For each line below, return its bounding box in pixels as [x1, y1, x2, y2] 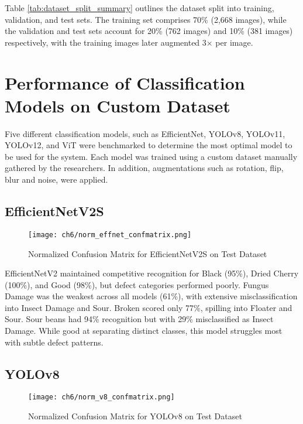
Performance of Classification [5, 70, 245, 94]
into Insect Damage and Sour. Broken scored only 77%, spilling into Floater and [5, 301, 292, 313]
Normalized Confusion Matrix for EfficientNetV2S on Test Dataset [28, 247, 267, 259]
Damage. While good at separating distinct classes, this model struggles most [5, 324, 283, 337]
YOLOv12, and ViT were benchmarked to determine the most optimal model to [5, 139, 292, 151]
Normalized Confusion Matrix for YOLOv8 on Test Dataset [28, 410, 242, 422]
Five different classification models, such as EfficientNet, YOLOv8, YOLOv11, [5, 127, 285, 139]
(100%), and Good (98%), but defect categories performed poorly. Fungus [5, 278, 269, 290]
